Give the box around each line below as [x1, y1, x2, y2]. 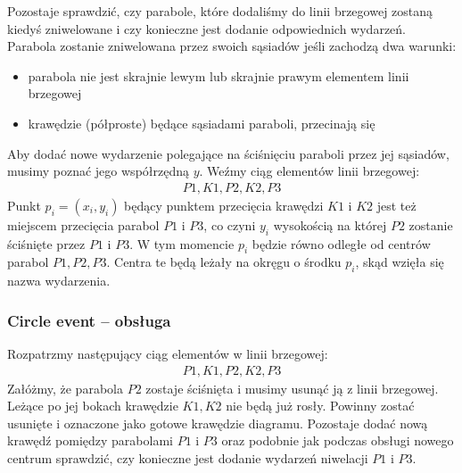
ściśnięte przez [7, 234, 86, 253]
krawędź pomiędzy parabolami [7, 431, 173, 450]
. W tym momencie [129, 234, 235, 253]
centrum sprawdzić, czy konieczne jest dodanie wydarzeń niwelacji [7, 448, 368, 467]
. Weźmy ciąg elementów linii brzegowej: [199, 162, 420, 180]
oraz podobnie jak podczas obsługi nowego [221, 431, 454, 450]
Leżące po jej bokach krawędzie [7, 396, 178, 415]
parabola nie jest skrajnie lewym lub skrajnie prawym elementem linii [28, 66, 409, 85]
